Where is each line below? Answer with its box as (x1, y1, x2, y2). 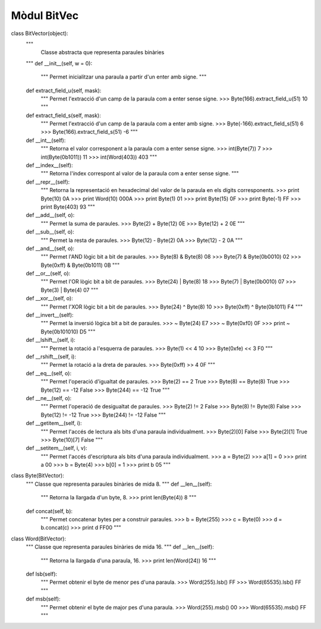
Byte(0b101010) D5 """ (40, 328, 96, 335)
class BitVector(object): (11, 30, 68, 37)
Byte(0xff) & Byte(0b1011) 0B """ (40, 262, 120, 269)
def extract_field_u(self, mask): (26, 87, 102, 94)
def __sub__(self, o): (26, 228, 74, 235)
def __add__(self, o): (26, 212, 75, 219)
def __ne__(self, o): (26, 394, 72, 401)
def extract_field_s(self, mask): (26, 112, 101, 119)
